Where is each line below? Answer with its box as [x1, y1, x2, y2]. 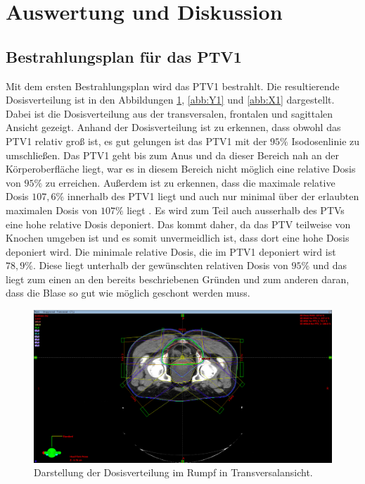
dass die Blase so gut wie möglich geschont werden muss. [6, 285, 250, 300]
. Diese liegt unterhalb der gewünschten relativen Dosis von [32, 258, 288, 273]
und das [312, 258, 347, 273]
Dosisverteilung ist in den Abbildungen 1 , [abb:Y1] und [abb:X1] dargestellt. [6, 92, 335, 107]
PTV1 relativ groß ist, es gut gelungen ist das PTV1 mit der [6, 133, 267, 148]
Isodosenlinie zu [291, 133, 360, 148]
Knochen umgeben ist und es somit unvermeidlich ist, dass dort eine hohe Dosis [6, 230, 350, 245]
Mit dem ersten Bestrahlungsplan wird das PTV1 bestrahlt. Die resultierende [6, 78, 340, 93]
